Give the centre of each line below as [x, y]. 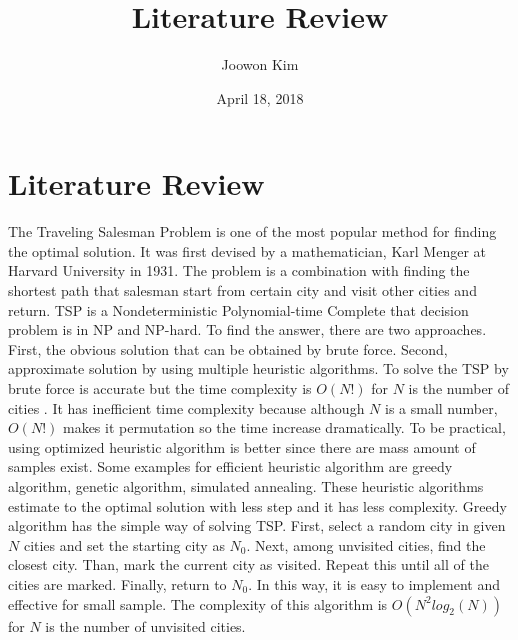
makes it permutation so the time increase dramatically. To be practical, [284, 427]
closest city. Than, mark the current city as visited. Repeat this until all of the [248, 564]
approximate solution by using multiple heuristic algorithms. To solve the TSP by [258, 368]
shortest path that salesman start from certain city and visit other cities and [242, 290]
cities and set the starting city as [124, 544]
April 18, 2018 [260, 97]
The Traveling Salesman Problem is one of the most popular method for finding [252, 231]
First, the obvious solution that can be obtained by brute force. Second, [228, 348]
